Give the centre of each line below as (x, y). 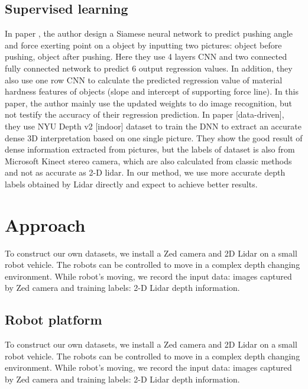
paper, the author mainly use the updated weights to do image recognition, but (149, 103)
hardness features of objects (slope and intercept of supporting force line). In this (152, 91)
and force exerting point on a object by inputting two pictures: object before (143, 45)
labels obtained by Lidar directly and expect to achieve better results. (131, 184)
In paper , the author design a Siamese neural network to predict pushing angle (149, 33)
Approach (45, 224)
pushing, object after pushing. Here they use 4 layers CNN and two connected (146, 56)
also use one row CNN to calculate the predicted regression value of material (144, 80)
